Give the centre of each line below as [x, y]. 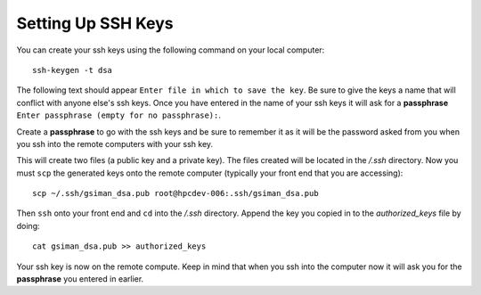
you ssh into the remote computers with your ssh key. [115, 143]
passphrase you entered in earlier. [80, 279]
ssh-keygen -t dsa [73, 70]
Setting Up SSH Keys [95, 23]
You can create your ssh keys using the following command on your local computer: [171, 50]
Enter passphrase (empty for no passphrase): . [119, 115]
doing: [28, 225]
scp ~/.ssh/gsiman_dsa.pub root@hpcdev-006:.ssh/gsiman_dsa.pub [176, 193]
